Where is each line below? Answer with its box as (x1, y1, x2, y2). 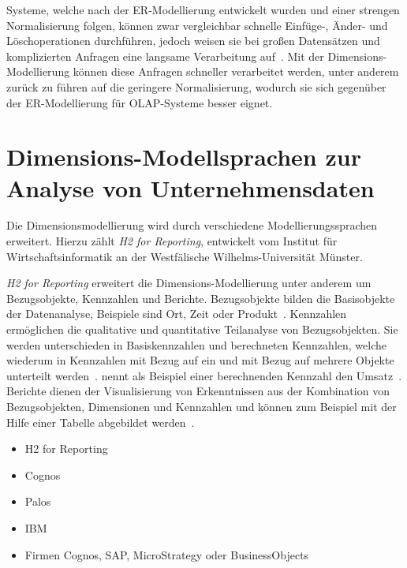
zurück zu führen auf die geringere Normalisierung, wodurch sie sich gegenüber (6, 78, 386, 95)
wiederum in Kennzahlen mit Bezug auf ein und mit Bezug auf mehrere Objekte (6, 352, 394, 368)
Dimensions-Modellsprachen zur (6, 140, 361, 173)
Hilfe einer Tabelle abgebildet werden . (6, 413, 195, 430)
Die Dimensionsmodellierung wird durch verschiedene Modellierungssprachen (6, 217, 378, 234)
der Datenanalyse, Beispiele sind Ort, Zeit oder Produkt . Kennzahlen (6, 305, 347, 322)
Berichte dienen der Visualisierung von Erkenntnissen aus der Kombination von (6, 383, 390, 399)
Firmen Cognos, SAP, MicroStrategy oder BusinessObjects (24, 546, 309, 562)
